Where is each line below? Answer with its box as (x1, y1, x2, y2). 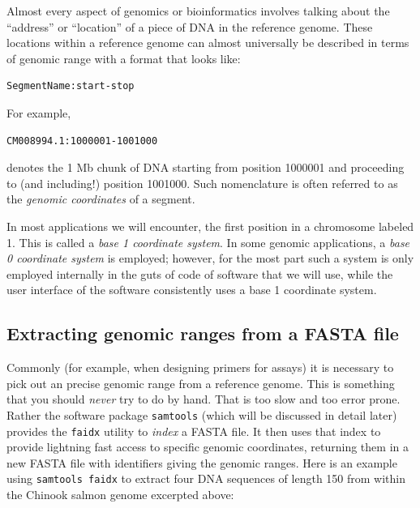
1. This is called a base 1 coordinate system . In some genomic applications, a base (6, 233, 410, 250)
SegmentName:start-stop (6, 80, 135, 92)
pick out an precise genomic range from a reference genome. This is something (6, 374, 395, 391)
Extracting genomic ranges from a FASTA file (6, 321, 399, 346)
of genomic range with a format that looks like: (6, 49, 241, 66)
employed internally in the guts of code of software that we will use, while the (6, 265, 393, 282)
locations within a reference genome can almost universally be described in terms (6, 34, 409, 51)
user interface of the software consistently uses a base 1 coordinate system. (6, 281, 377, 298)
